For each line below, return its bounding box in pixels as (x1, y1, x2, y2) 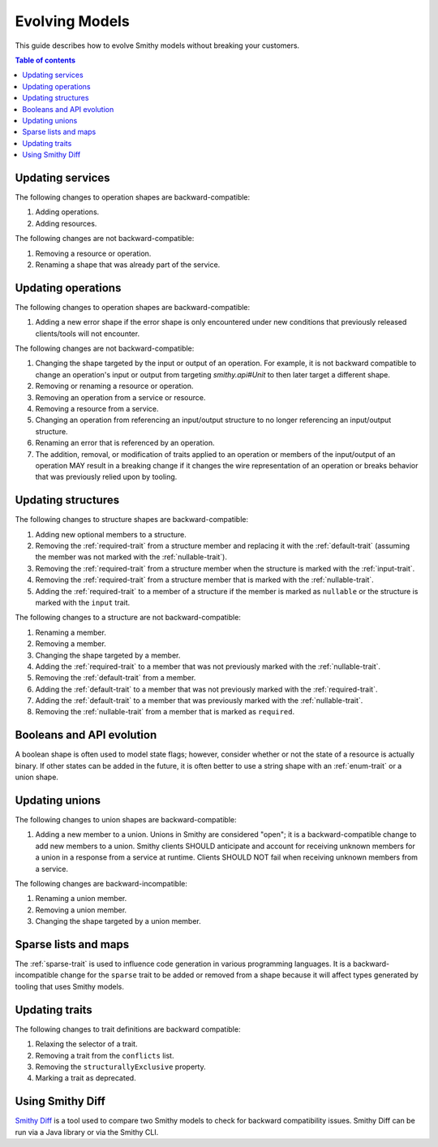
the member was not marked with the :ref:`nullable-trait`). (35, 552, 227, 562)
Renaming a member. (35, 627, 107, 637)
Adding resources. (35, 218, 97, 228)
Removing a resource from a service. (35, 403, 159, 413)
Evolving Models (15, 12, 130, 30)
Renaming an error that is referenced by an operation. (35, 438, 215, 448)
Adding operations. (35, 207, 100, 217)
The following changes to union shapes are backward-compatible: (15, 815, 237, 825)
